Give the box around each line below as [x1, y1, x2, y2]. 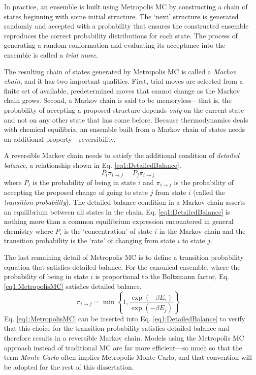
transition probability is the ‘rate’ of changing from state [4, 235, 175, 246]
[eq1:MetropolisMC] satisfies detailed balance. [4, 281, 142, 291]
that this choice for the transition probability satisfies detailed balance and [4, 323, 229, 333]
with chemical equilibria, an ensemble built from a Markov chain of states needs [4, 124, 245, 134]
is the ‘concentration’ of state [64, 225, 153, 236]
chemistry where [4, 225, 53, 236]
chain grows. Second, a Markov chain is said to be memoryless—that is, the [4, 95, 232, 105]
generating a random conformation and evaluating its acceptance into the [4, 40, 225, 50]
